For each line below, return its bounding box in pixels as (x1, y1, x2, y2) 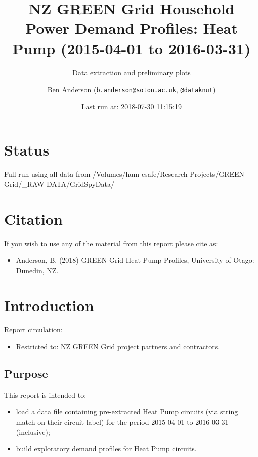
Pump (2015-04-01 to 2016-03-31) (12, 37, 251, 58)
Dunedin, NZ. (16, 264, 59, 275)
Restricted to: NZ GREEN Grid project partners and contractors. (16, 341, 220, 352)
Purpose (4, 366, 48, 382)
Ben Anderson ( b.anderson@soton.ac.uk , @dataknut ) (47, 84, 216, 95)
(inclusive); (16, 426, 50, 437)
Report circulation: (4, 324, 63, 334)
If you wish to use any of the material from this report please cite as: (4, 238, 218, 248)
